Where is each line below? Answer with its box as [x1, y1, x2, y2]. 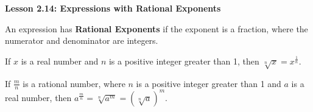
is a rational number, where [23, 77, 125, 89]
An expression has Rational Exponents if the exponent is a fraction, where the [5, 22, 308, 35]
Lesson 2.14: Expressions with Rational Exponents [5, 2, 221, 14]
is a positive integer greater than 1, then [108, 54, 259, 67]
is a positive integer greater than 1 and [136, 77, 281, 89]
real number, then [5, 91, 72, 103]
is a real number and [21, 54, 99, 67]
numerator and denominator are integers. [5, 34, 158, 47]
